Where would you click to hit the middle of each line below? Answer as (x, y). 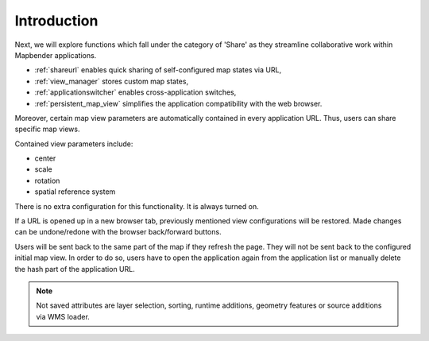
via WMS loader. (63, 316)
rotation (47, 180)
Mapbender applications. (56, 55)
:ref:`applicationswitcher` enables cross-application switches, (135, 92)
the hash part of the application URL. (75, 269)
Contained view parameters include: (74, 144)
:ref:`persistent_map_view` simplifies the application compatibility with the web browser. (178, 103)
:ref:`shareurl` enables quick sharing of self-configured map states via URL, (158, 70)
